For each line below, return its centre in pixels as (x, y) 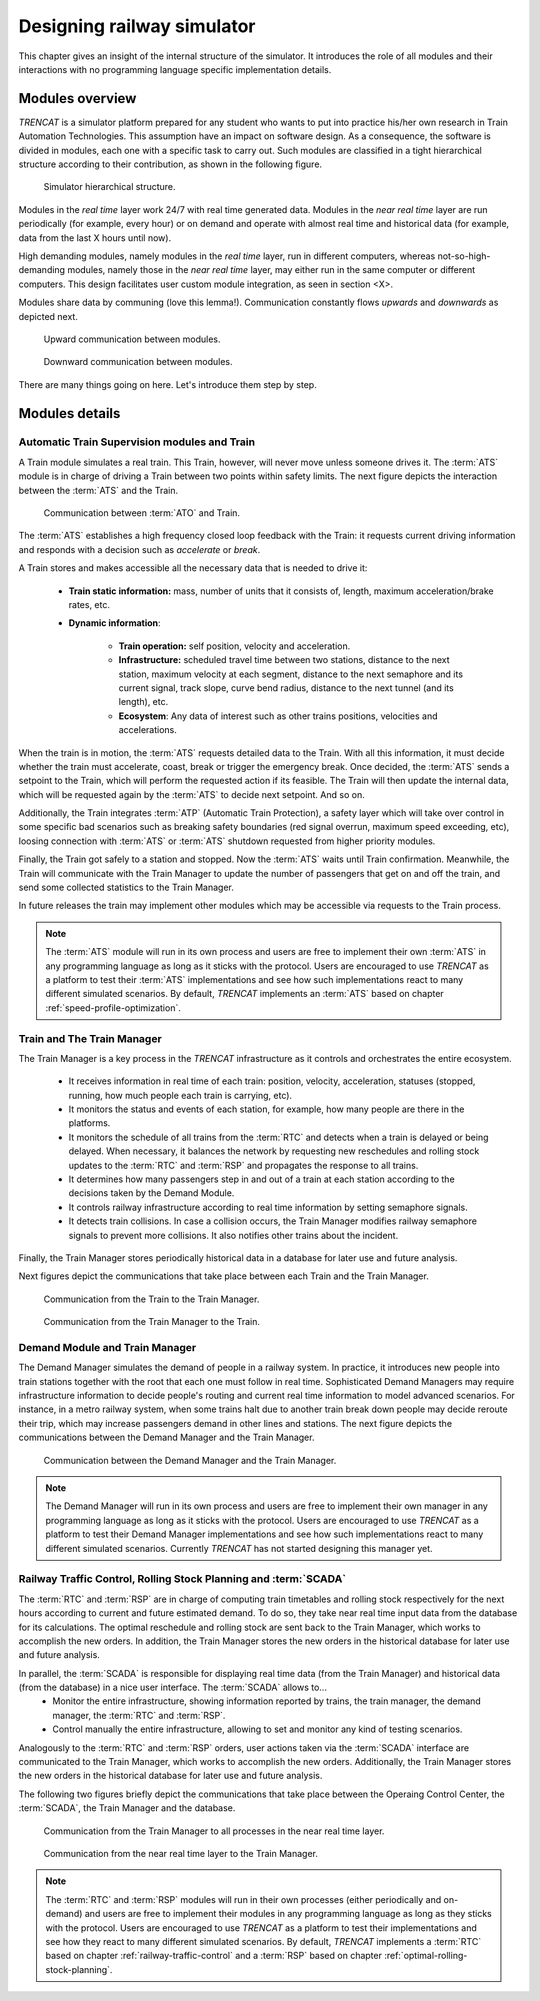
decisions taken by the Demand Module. (151, 1193)
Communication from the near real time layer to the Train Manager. (181, 1853)
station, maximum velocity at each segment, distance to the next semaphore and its (291, 674)
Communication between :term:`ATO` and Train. (141, 513)
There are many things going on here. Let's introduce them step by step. (167, 384)
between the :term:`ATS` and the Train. (98, 490)
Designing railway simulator (137, 26)
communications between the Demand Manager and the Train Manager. (166, 1437)
